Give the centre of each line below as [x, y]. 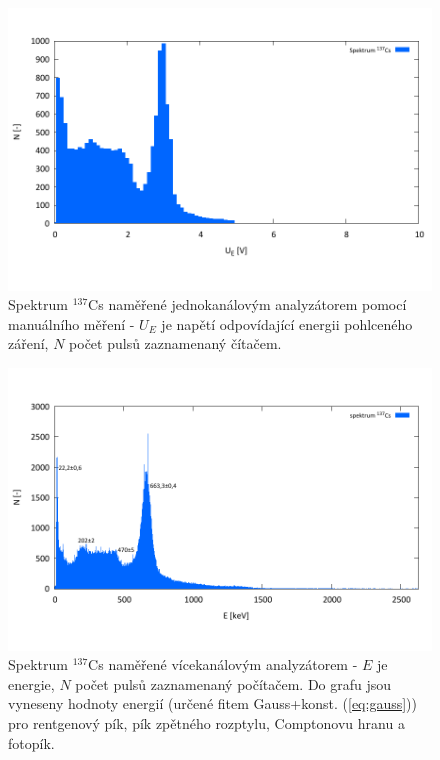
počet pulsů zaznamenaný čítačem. [175, 343]
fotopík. [31, 742]
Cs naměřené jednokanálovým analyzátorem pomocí [247, 304]
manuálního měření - [71, 323]
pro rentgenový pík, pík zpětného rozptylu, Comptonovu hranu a [206, 723]
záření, [28, 343]
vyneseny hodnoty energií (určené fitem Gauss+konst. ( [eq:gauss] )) [213, 703]
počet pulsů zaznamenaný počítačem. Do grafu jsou [233, 683]
